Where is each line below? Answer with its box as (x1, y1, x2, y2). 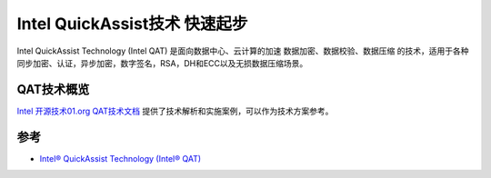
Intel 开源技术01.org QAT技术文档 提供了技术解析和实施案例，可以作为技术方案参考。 (16, 105, 334, 116)
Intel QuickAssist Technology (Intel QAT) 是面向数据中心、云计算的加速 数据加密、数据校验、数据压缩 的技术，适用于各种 (16, 45, 469, 56)
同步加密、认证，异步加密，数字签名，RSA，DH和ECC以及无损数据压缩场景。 (16, 57, 308, 68)
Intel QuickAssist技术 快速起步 (16, 14, 248, 34)
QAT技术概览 (16, 82, 90, 97)
